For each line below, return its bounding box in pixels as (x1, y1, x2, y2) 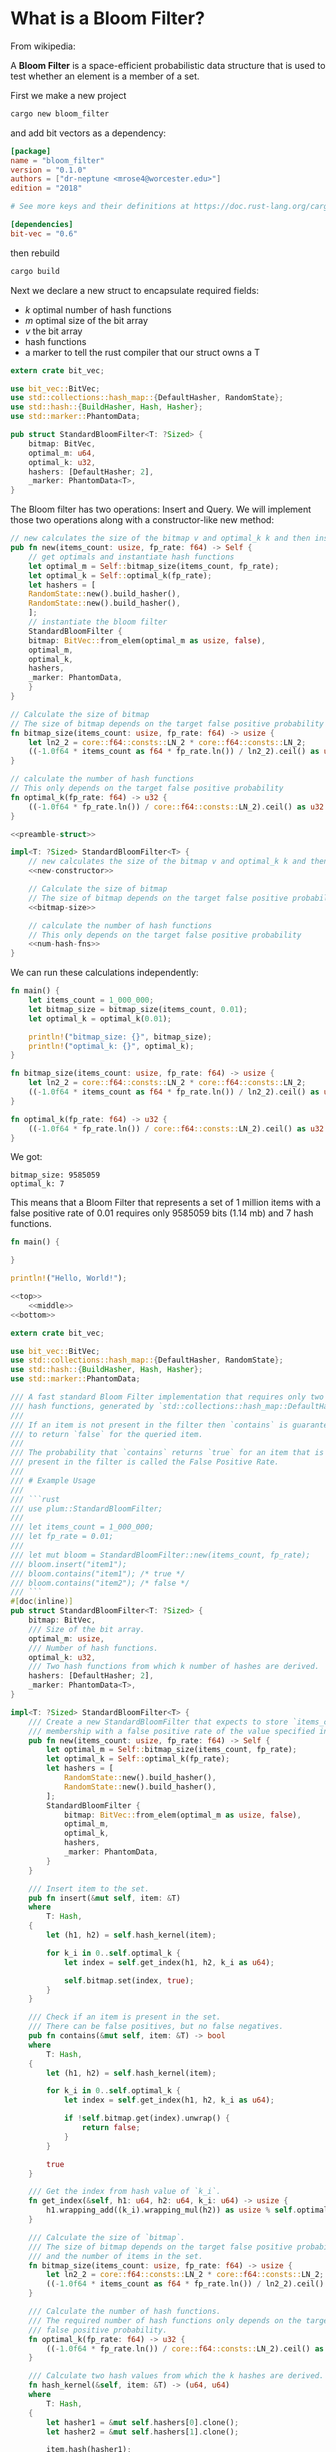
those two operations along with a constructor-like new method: (10, 514, 275, 526)
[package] (10, 146, 52, 156)
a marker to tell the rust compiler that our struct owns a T (24, 346, 261, 358)
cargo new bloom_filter (10, 108, 110, 119)
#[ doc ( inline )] (10, 1597, 74, 1607)
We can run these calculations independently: (10, 967, 199, 979)
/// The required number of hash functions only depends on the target (28, 2315, 333, 2326)
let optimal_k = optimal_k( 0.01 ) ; (28, 1013, 172, 1024)
